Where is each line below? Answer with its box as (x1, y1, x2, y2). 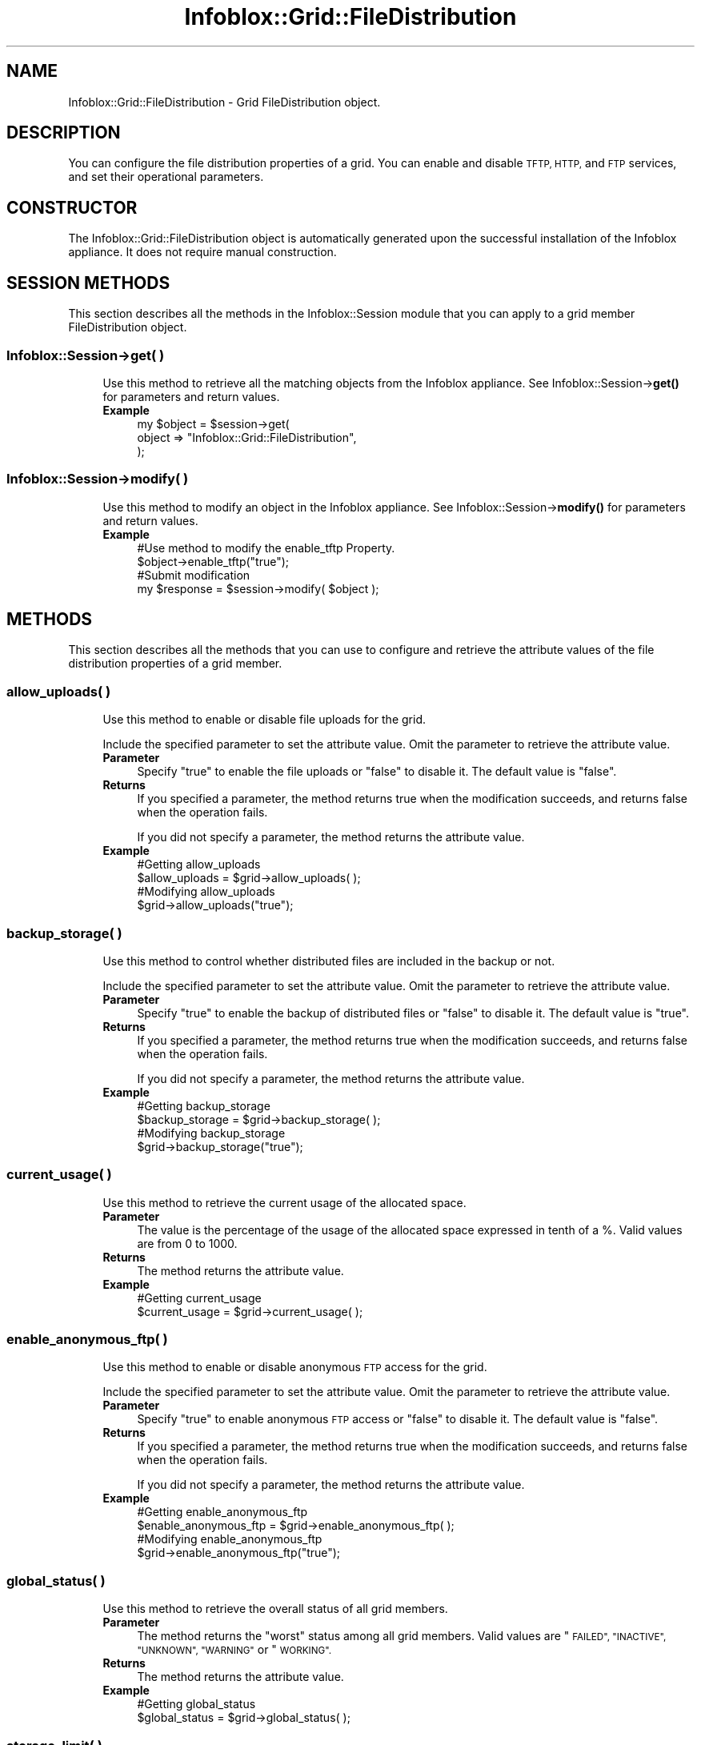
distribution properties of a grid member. (68, 656, 282, 671)
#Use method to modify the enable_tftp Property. (137, 540, 395, 555)
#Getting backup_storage (137, 1098, 270, 1113)
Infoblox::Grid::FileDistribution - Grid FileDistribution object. (68, 94, 381, 109)
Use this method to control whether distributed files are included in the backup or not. (102, 953, 555, 968)
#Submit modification (137, 568, 250, 582)
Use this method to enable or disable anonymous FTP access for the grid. (102, 1360, 487, 1374)
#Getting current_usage (137, 1290, 262, 1305)
